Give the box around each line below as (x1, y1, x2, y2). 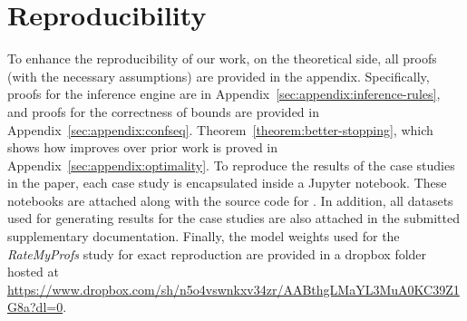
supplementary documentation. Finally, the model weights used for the (7, 227, 400, 246)
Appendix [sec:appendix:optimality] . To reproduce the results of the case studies (7, 155, 455, 174)
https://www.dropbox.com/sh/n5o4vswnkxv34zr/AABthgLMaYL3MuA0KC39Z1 (7, 279, 460, 298)
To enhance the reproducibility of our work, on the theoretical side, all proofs (7, 49, 437, 68)
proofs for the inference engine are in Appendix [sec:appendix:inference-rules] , (7, 84, 441, 103)
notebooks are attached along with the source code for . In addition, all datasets (7, 190, 453, 209)
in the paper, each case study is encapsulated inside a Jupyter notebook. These (7, 173, 447, 192)
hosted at (7, 262, 59, 281)
